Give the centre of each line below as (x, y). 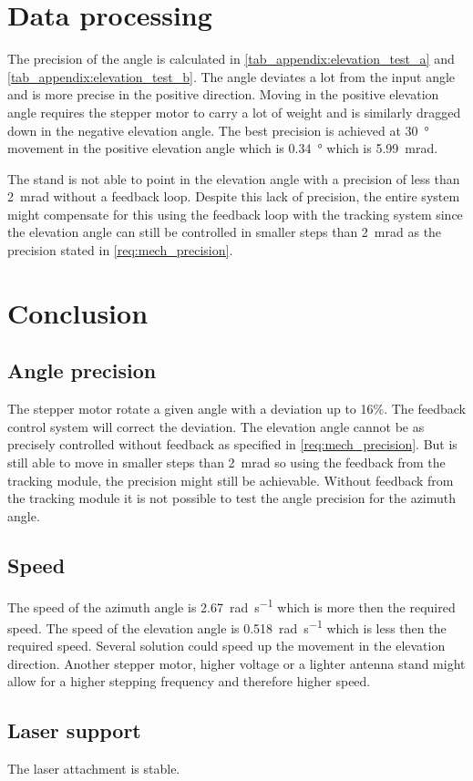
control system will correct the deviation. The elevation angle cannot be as (216, 426)
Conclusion (78, 312)
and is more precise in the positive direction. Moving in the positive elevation (223, 94)
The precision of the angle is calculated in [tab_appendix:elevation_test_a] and (231, 59)
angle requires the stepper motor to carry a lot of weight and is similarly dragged (234, 112)
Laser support (74, 730)
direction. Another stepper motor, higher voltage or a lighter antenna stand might (236, 663)
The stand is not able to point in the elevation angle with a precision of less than (234, 178)
